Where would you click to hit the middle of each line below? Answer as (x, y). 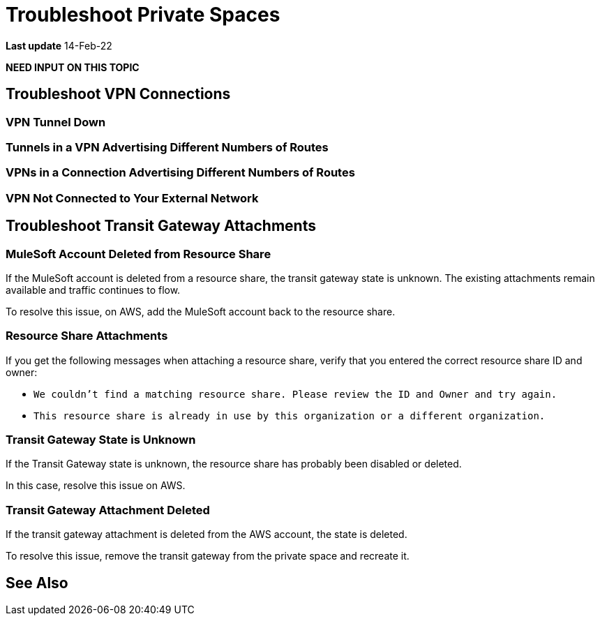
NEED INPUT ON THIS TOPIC (73, 67)
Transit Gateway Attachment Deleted (108, 510)
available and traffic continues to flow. (93, 290)
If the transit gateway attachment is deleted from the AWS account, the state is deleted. (207, 534)
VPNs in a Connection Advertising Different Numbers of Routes (180, 173)
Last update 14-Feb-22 (59, 45)
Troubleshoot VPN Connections (118, 94)
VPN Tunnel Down (56, 122)
